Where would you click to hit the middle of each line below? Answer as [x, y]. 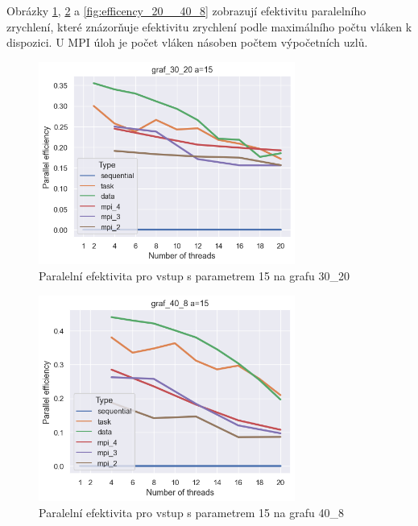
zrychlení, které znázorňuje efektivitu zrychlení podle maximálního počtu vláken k [209, 26]
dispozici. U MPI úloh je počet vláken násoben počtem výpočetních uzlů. [187, 42]
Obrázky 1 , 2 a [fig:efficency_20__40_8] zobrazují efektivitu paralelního [186, 10]
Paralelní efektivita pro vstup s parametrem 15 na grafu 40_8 [191, 512]
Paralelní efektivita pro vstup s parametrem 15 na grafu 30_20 [194, 276]
